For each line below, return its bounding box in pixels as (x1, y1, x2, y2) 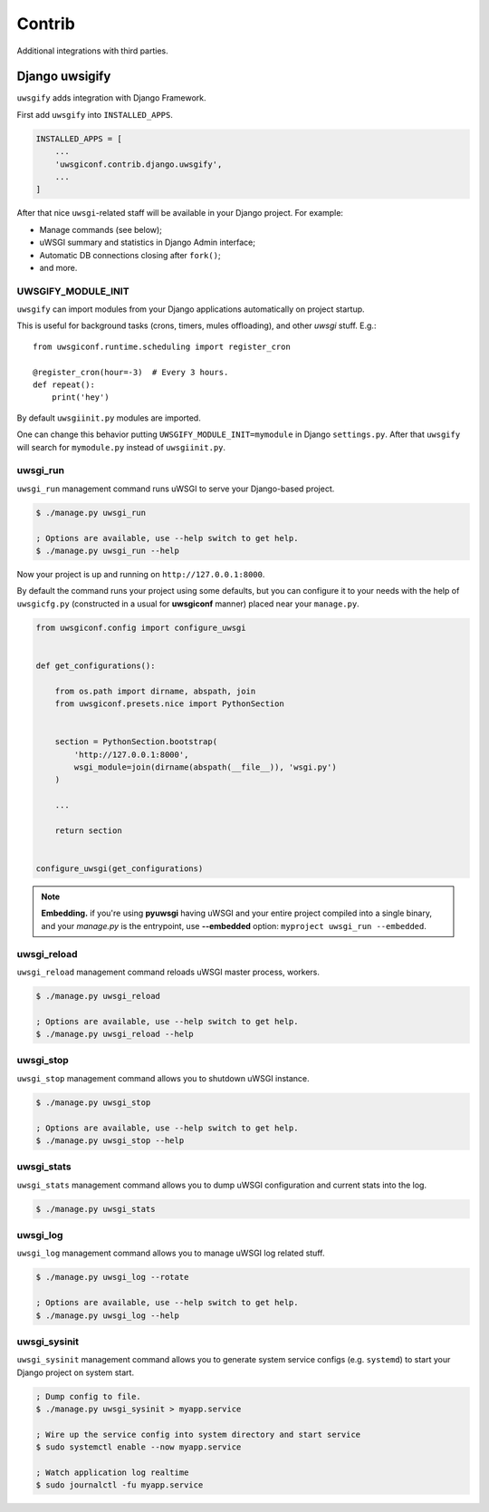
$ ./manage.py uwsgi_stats (35, 1204, 156, 1214)
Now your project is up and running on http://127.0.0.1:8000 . (16, 568, 265, 579)
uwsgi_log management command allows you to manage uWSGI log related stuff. (16, 1247, 325, 1259)
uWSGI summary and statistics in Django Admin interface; (39, 237, 255, 248)
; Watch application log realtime (35, 1468, 189, 1478)
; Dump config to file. (35, 1391, 142, 1401)
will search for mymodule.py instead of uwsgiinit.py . (16, 441, 226, 452)
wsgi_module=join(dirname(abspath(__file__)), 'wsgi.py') (73, 761, 337, 772)
